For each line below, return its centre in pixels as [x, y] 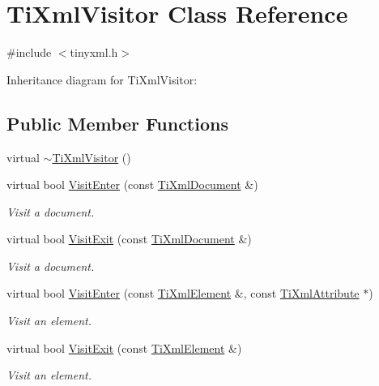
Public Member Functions [117, 123]
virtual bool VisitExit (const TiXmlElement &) [124, 347]
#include [29, 52]
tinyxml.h [94, 52]
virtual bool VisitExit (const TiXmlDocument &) [129, 239]
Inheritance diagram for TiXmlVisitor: [102, 79]
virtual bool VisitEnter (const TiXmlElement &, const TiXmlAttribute [183, 293]
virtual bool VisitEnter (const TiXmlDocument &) [132, 184]
